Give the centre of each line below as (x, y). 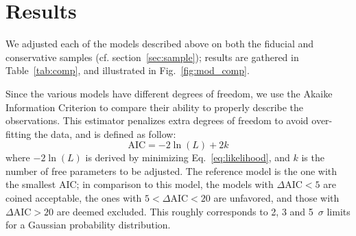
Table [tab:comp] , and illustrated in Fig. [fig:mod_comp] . (128, 70)
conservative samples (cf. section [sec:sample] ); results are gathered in (152, 57)
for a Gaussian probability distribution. (88, 225)
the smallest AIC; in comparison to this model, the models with (140, 184)
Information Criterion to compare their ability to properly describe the (155, 107)
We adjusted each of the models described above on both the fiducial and (160, 44)
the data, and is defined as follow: (105, 133)
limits (339, 211)
